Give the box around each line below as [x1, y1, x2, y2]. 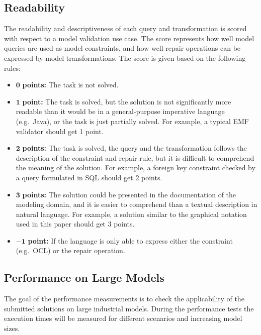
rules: [4, 62, 21, 73]
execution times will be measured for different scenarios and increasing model [4, 313, 242, 323]
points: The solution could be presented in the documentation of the [22, 189, 236, 199]
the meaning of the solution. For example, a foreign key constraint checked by [16, 162, 255, 173]
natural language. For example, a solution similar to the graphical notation [16, 208, 247, 219]
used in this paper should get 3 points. [16, 218, 135, 229]
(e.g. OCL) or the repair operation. [16, 245, 125, 256]
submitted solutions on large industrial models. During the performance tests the [4, 303, 254, 313]
